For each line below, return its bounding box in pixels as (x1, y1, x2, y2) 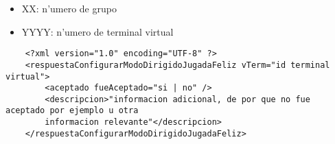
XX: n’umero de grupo (21, 1, 117, 15)
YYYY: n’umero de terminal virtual (21, 24, 174, 38)
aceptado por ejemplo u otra (5, 106, 139, 116)
